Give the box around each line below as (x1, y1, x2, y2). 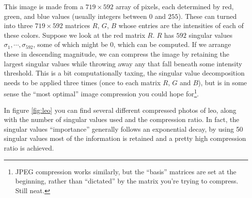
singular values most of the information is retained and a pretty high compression (4, 133, 246, 143)
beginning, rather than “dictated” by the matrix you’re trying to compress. (15, 176, 238, 186)
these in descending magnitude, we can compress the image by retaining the (4, 48, 230, 59)
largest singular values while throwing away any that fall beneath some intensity (4, 58, 242, 68)
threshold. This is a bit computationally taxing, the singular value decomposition (4, 68, 245, 78)
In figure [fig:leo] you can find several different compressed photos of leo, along (4, 105, 236, 115)
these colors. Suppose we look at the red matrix (4, 30, 145, 40)
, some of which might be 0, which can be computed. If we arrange (33, 39, 231, 49)
